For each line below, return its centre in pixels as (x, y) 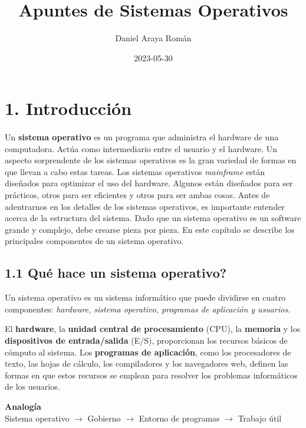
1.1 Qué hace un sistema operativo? (116, 273)
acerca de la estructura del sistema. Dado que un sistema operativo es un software (153, 218)
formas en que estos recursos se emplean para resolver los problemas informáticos (151, 375)
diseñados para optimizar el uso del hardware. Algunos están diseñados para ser (149, 183)
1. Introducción (68, 108)
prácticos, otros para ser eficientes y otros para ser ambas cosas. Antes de (137, 195)
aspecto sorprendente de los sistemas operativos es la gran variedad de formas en (151, 160)
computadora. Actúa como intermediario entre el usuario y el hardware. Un (141, 148)
